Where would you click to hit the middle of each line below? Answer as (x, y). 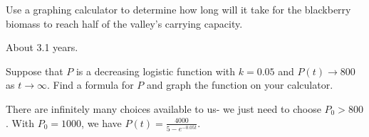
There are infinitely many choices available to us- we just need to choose (163, 108)
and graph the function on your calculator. (240, 85)
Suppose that (35, 71)
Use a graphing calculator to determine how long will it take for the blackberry (178, 9)
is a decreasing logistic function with (156, 71)
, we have (102, 122)
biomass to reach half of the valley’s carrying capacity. (124, 23)
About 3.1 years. (42, 47)
